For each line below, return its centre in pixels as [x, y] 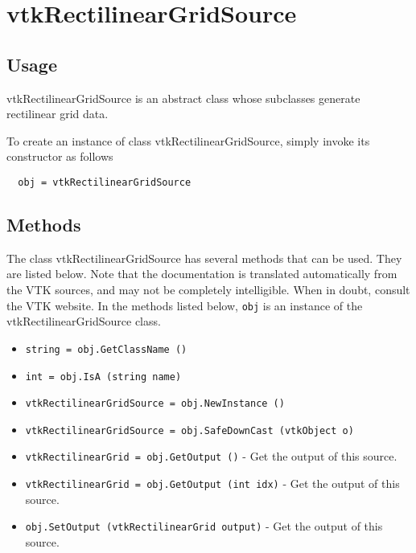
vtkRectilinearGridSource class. [84, 321]
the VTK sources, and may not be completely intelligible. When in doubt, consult [208, 289]
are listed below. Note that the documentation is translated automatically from [202, 274]
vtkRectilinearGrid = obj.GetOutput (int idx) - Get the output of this [212, 483]
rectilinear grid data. [58, 114]
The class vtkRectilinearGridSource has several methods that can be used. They [204, 258]
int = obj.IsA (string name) [103, 377]
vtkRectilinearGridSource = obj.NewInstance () [155, 404]
